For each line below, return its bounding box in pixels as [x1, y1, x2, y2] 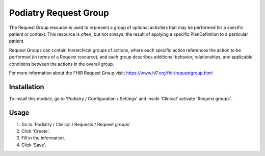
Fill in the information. [21, 135, 66, 141]
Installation [9, 82, 44, 91]
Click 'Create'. [21, 128, 50, 134]
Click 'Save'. [21, 142, 47, 148]
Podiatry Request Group [9, 7, 109, 18]
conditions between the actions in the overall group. [9, 61, 114, 67]
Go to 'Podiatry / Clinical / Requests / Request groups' [21, 121, 131, 127]
